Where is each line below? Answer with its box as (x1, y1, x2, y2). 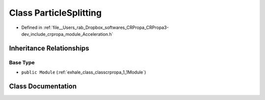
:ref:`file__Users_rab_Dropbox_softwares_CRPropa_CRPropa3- (43, 25, 169, 30)
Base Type (9, 59, 35, 66)
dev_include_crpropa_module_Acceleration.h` (21, 31, 113, 37)
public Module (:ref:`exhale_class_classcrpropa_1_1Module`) (21, 69, 146, 75)
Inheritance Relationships (9, 44, 89, 52)
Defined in (21, 25, 43, 30)
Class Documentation (9, 82, 77, 90)
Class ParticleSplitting (9, 7, 102, 18)
